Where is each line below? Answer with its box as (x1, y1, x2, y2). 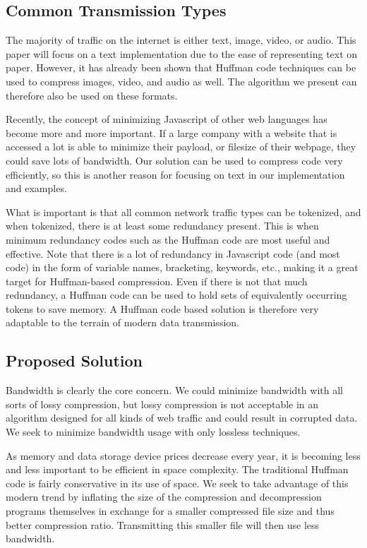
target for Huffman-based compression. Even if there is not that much (6, 273, 308, 288)
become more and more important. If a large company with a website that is (6, 125, 337, 140)
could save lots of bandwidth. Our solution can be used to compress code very (6, 153, 343, 167)
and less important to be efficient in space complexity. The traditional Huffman (6, 462, 349, 477)
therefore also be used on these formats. (6, 88, 178, 102)
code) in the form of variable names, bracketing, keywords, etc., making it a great (6, 260, 359, 275)
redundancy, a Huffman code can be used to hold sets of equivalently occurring (6, 287, 347, 302)
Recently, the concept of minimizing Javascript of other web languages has (6, 112, 327, 126)
